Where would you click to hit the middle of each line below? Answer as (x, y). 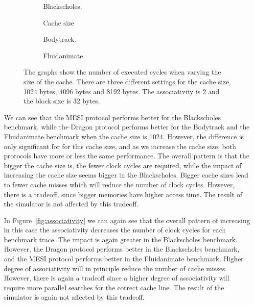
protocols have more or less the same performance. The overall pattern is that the (127, 156)
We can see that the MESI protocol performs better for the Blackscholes (113, 117)
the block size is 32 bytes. (62, 101)
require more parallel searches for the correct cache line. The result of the (114, 287)
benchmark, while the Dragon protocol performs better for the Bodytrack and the (127, 127)
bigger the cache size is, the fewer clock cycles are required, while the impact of (123, 165)
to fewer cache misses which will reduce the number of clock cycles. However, (119, 184)
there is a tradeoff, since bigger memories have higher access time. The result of (123, 194)
